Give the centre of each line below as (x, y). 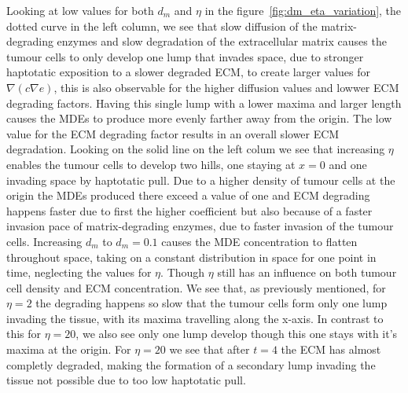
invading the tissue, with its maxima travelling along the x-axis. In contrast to (195, 318)
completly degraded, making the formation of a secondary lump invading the (191, 364)
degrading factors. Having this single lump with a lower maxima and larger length (204, 103)
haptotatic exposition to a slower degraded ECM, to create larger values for (189, 72)
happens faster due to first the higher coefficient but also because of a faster (189, 210)
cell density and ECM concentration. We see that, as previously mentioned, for (196, 287)
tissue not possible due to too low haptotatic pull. (126, 380)
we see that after (210, 349)
